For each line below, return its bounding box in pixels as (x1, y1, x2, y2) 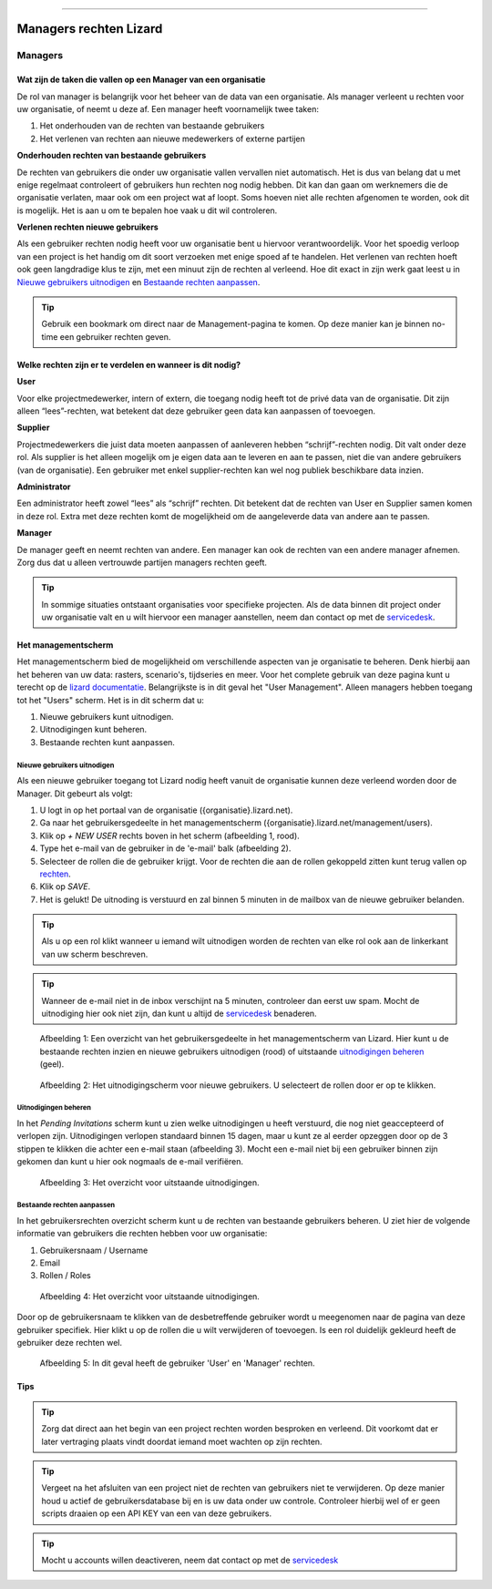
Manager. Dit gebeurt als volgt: (16, 788, 133, 799)
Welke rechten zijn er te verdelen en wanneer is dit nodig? (16, 359, 241, 370)
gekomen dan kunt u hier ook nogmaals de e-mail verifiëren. (16, 1156, 244, 1167)
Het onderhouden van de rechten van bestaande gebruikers (39, 120, 265, 131)
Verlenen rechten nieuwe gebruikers (16, 221, 159, 232)
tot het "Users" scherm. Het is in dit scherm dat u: (16, 694, 205, 705)
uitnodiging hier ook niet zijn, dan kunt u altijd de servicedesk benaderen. (41, 1008, 318, 1020)
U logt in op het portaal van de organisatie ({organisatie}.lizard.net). (39, 805, 293, 815)
